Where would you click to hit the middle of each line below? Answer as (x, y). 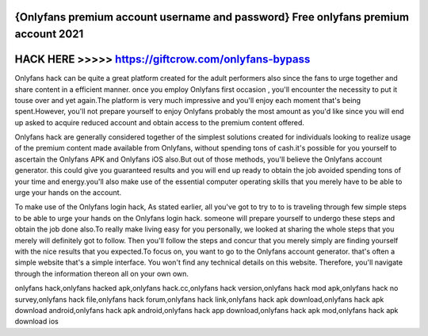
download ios (36, 322)
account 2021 (49, 34)
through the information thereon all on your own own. (102, 273)
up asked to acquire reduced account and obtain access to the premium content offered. (160, 122)
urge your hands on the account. (68, 193)
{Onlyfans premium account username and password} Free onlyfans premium (212, 17)
